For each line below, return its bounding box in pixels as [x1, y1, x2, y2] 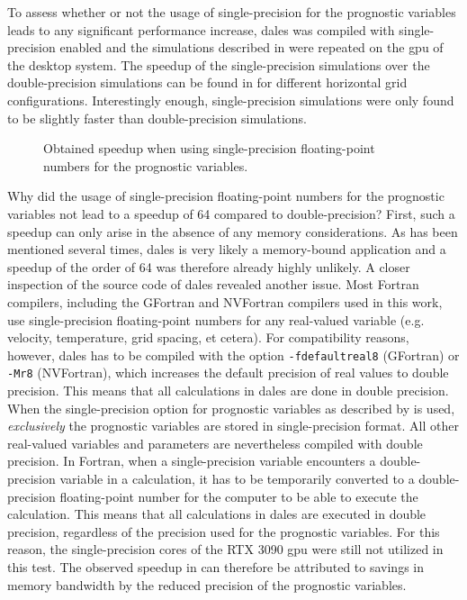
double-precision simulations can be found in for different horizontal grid [7, 73, 408, 92]
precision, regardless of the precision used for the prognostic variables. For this [7, 522, 440, 541]
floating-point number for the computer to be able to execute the [59, 486, 418, 505]
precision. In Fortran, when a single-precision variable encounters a [7, 451, 376, 470]
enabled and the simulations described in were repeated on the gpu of [59, 38, 444, 57]
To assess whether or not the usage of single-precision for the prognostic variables [7, 3, 456, 21]
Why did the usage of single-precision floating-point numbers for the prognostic [7, 186, 445, 205]
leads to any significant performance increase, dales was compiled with [7, 20, 395, 39]
